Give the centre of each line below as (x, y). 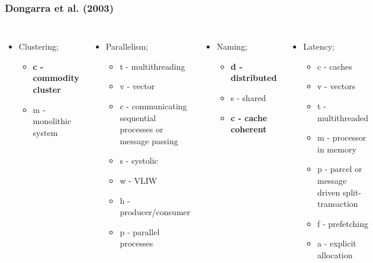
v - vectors (337, 86)
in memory (337, 149)
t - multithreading (152, 66)
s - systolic (139, 160)
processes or (142, 129)
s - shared (248, 98)
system (45, 132)
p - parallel (140, 231)
